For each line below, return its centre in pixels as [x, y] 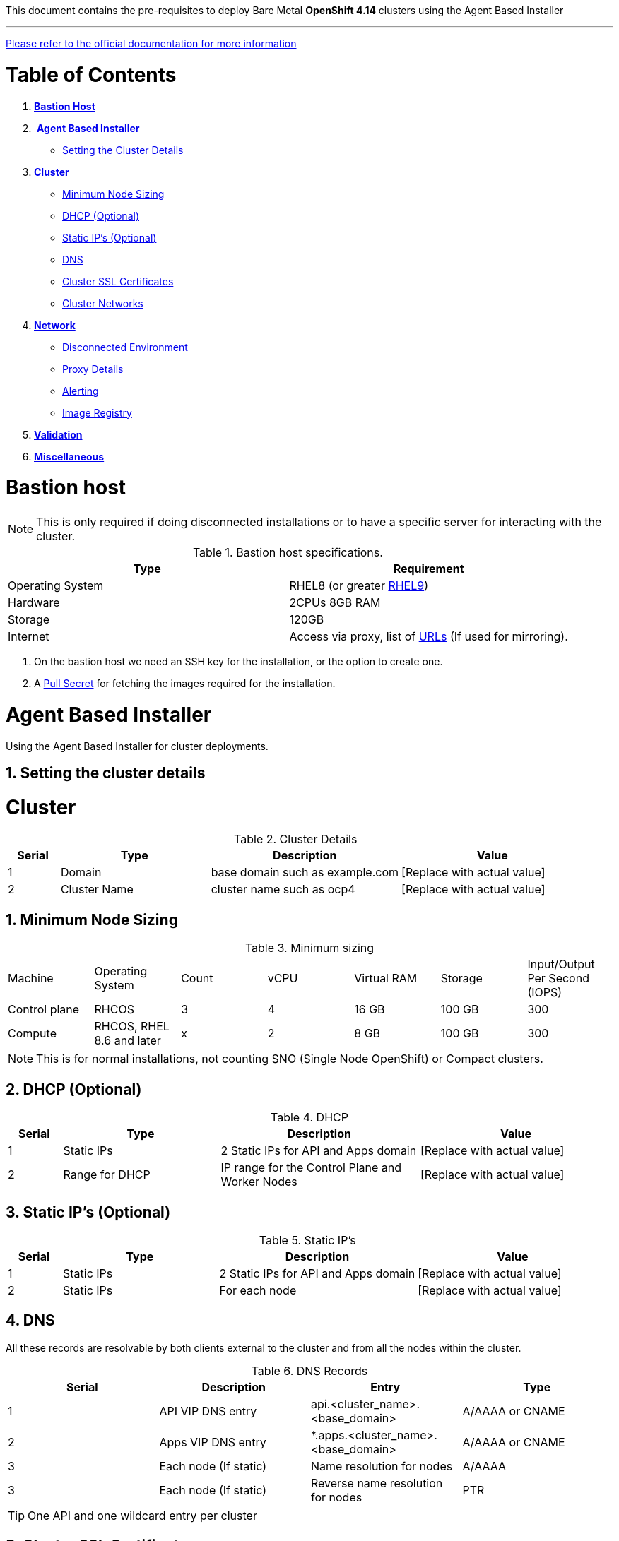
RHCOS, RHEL [132, 1027]
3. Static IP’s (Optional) [88, 1212]
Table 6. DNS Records [309, 1370]
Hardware [34, 602]
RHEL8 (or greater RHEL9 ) [359, 585]
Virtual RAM [386, 978]
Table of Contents [91, 75]
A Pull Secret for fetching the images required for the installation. [185, 683]
